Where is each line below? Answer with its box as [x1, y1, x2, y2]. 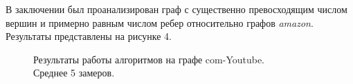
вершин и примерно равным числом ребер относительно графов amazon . [6, 15, 314, 30]
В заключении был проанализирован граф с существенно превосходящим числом [6, 2, 347, 16]
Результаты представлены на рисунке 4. [6, 29, 172, 43]
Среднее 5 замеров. [33, 65, 115, 80]
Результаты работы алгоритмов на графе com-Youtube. [33, 52, 265, 66]
